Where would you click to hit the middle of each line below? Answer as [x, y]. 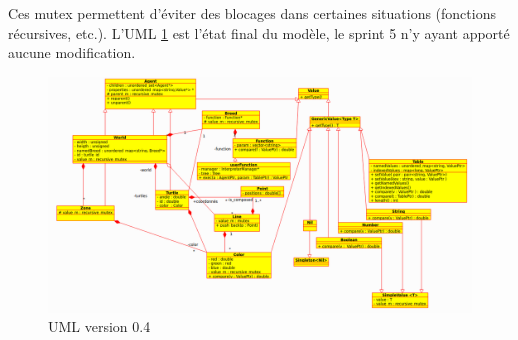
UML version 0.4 [99, 326]
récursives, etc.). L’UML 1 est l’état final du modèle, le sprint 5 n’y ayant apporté [259, 32]
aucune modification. [72, 52]
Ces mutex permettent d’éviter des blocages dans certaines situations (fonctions [252, 13]
